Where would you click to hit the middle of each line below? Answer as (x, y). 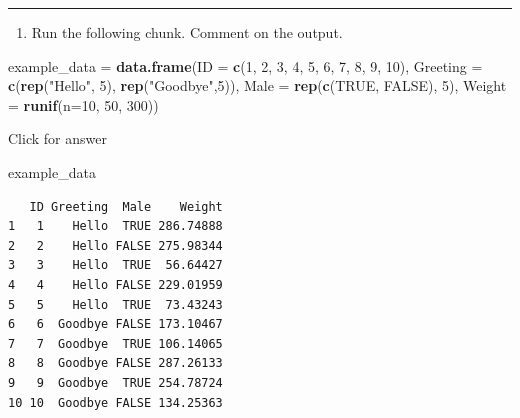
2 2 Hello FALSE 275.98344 (115, 245)
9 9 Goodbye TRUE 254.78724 (115, 382)
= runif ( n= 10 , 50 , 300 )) (83, 104)
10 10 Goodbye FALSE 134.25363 (115, 402)
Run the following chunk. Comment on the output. (187, 32)
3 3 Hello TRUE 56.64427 (115, 265)
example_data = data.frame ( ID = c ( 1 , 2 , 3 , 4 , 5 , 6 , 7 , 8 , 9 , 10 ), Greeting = (245, 65)
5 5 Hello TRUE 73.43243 (115, 304)
